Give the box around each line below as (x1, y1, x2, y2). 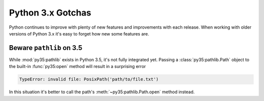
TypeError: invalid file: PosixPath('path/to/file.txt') (19, 77, 159, 82)
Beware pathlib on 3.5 (9, 44, 83, 52)
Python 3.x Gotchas (9, 7, 91, 18)
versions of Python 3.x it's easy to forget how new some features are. (9, 31, 149, 36)
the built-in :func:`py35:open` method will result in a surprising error (9, 64, 146, 69)
